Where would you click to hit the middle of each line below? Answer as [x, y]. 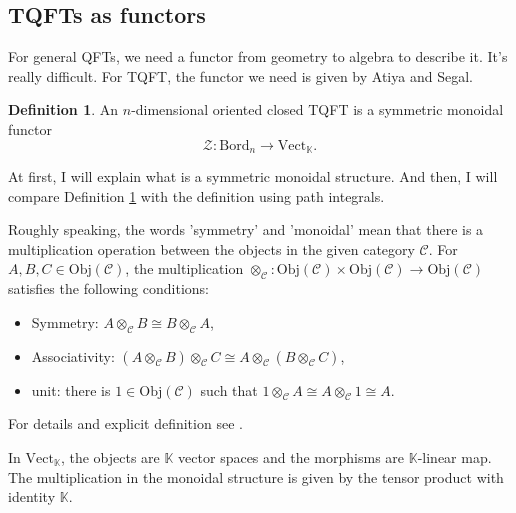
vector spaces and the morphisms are [291, 456]
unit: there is [71, 389]
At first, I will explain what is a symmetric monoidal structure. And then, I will [253, 176]
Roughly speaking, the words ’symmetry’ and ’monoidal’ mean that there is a [246, 229]
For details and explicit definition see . [125, 423]
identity [32, 496]
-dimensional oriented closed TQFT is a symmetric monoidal [317, 109]
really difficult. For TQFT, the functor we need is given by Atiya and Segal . [240, 75]
